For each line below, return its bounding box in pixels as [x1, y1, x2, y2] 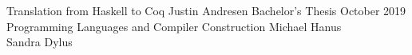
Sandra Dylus [6, 33, 73, 50]
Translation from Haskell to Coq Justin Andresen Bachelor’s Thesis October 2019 [6, 2, 406, 18]
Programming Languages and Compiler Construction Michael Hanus [6, 18, 342, 34]
